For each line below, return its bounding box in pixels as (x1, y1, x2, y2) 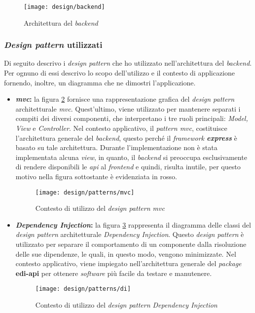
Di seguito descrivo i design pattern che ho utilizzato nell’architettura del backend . (4, 58, 252, 68)
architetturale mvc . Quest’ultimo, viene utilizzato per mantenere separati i (15, 103, 241, 114)
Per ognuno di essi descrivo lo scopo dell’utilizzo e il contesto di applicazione (4, 68, 235, 78)
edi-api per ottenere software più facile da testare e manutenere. (15, 268, 212, 278)
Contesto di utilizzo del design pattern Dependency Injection (35, 300, 218, 310)
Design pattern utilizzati (4, 39, 103, 51)
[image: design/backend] (24, 3, 105, 10)
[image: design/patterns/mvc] (35, 189, 135, 196)
